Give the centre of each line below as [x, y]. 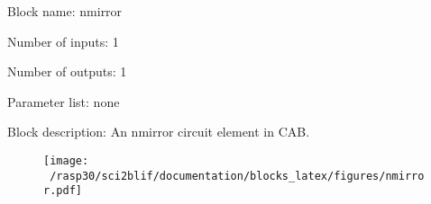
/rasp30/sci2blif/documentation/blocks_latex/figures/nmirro [237, 176]
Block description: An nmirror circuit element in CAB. [159, 132]
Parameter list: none [64, 101]
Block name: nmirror [65, 11]
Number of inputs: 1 [63, 41]
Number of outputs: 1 [67, 71]
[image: [66, 160]
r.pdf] [63, 191]
